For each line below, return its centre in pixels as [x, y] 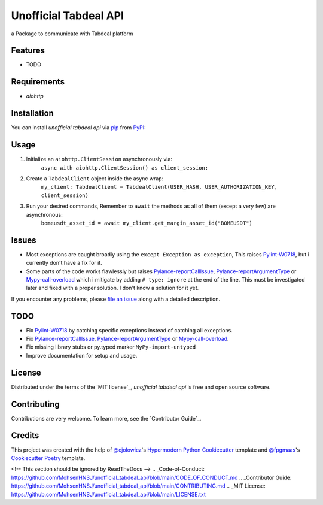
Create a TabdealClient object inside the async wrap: [95, 178]
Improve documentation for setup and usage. [82, 355]
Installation [32, 114]
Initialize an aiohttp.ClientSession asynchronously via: [99, 159]
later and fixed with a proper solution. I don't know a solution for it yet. [112, 288]
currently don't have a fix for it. [64, 263]
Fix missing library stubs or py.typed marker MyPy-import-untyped [111, 347]
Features [28, 51]
